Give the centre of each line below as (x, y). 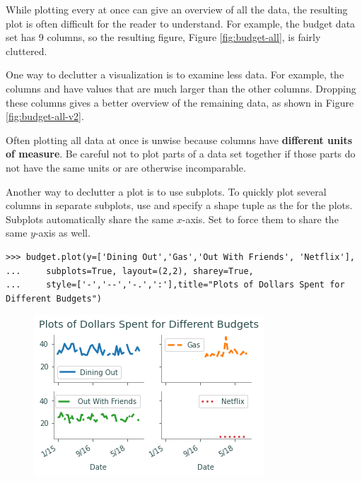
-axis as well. (63, 233)
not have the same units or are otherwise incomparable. (126, 167)
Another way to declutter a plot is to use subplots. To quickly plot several (166, 191)
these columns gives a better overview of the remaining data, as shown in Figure (180, 102)
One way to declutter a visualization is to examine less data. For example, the (175, 75)
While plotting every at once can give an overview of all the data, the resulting (177, 9)
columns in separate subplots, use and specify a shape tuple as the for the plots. (179, 205)
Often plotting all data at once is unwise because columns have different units (179, 139)
